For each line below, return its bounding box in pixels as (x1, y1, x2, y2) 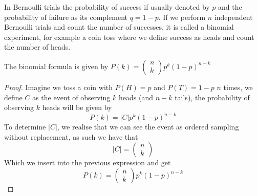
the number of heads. (4, 41, 71, 52)
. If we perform (158, 11, 206, 22)
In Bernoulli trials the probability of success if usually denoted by (4, 2, 210, 12)
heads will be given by (42, 102, 112, 113)
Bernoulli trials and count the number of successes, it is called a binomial (4, 21, 234, 32)
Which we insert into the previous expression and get (4, 157, 171, 168)
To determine (4, 121, 46, 132)
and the (218, 2, 242, 12)
